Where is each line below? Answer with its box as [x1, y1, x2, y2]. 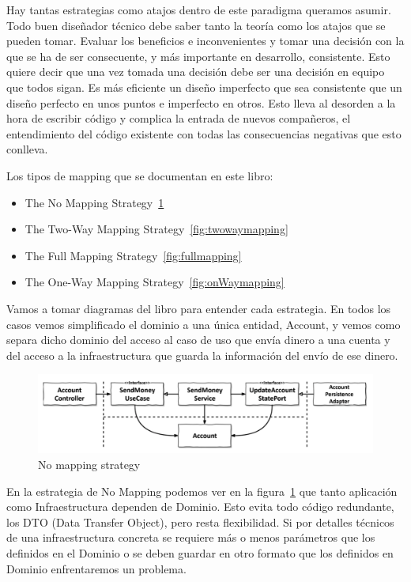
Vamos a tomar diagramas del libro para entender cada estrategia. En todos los [6, 300, 391, 316]
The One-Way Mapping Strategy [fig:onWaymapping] [25, 274, 285, 290]
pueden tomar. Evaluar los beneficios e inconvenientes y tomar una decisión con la [6, 32, 405, 49]
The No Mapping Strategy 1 [25, 194, 164, 210]
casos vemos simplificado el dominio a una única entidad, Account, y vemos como [6, 316, 401, 332]
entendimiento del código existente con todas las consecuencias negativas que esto [6, 125, 402, 142]
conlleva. [6, 141, 48, 157]
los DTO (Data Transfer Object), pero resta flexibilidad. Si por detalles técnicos [6, 513, 394, 530]
